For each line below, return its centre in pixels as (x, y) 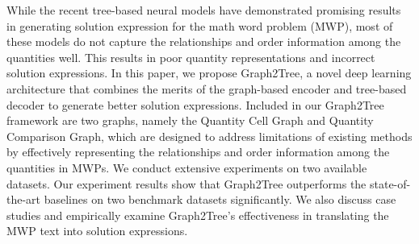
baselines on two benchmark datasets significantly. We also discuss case (220, 199)
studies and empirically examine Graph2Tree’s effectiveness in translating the (198, 215)
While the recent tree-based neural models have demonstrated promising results (204, 10)
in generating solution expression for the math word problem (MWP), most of (200, 25)
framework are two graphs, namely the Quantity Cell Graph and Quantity (190, 120)
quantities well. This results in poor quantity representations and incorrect (191, 57)
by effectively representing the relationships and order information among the (198, 152)
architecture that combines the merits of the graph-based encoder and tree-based (207, 88)
